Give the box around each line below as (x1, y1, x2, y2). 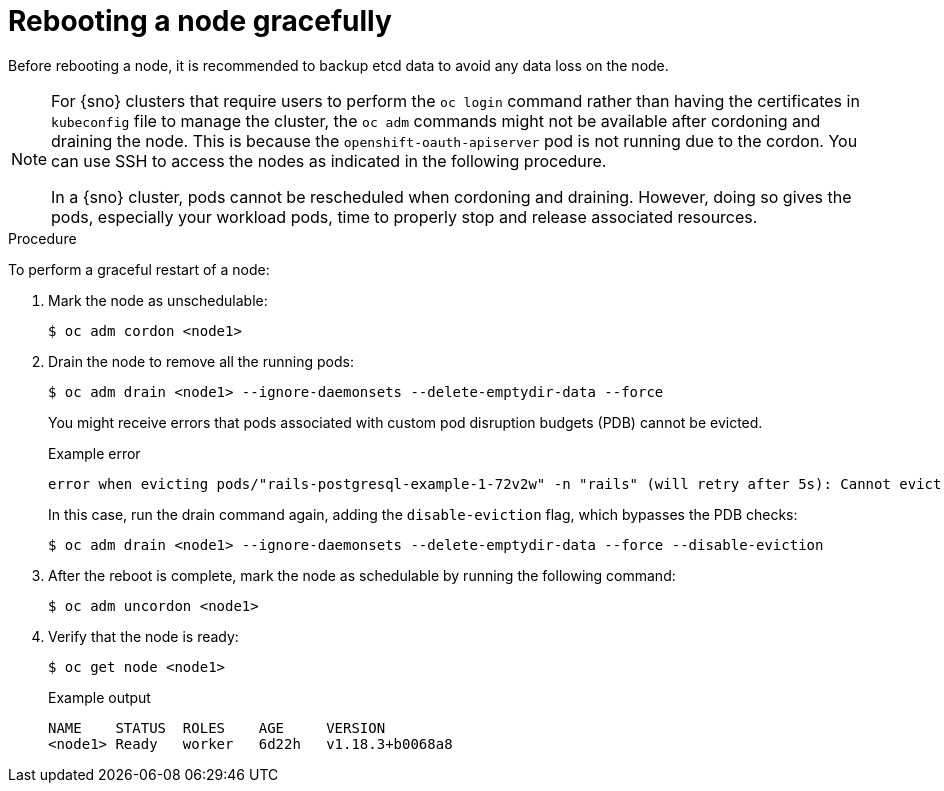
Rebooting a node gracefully (8, 4, 392, 38)
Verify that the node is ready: (48, 627, 239, 645)
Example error (48, 444, 141, 462)
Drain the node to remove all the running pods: (48, 352, 354, 370)
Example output (48, 688, 151, 706)
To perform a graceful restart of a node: (8, 260, 270, 278)
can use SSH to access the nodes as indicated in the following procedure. (51, 150, 607, 171)
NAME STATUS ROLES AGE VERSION (48, 719, 386, 736)
